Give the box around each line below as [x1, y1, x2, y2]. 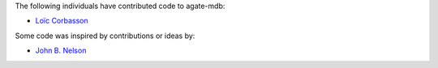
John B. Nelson [35, 45, 87, 56]
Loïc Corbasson [35, 16, 88, 26]
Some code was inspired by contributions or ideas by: [15, 31, 195, 40]
